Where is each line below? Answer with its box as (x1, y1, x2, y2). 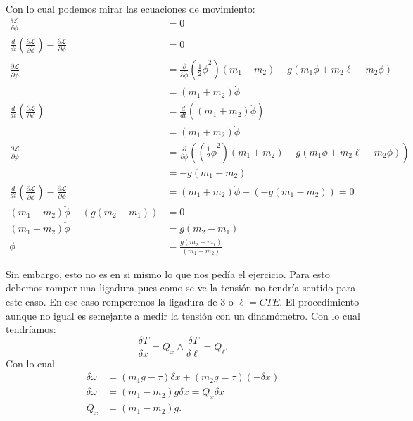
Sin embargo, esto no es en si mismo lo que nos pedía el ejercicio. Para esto (6, 266, 330, 281)
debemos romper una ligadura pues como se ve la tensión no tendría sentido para (6, 280, 356, 295)
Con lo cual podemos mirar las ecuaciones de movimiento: (6, 1, 255, 15)
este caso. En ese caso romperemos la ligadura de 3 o (6, 294, 234, 308)
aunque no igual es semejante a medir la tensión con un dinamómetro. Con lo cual (6, 308, 360, 322)
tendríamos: (6, 322, 56, 337)
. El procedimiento (279, 294, 360, 308)
